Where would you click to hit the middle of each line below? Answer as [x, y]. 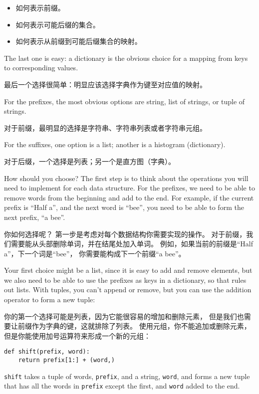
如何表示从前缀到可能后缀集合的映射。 [79, 41]
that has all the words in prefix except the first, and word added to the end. [122, 386]
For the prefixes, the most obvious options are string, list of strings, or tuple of [125, 101]
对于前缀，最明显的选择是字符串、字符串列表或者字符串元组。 [105, 127]
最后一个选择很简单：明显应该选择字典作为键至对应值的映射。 [105, 84]
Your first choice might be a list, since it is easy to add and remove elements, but [128, 270]
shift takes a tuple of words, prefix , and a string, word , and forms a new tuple [127, 376]
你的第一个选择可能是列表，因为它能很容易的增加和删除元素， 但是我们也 [124, 316]
